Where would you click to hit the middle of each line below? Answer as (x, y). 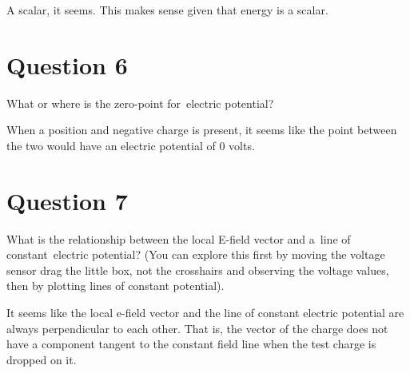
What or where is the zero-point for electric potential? (140, 103)
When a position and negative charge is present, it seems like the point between (202, 130)
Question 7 (67, 200)
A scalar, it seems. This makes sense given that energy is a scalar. (167, 10)
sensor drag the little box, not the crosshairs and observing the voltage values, (198, 270)
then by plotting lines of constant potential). (115, 286)
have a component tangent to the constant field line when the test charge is (191, 344)
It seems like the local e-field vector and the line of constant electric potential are (205, 312)
